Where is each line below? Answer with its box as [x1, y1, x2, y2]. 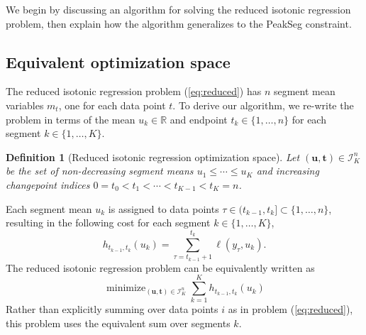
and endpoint [170, 111, 228, 126]
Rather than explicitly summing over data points [6, 302, 218, 317]
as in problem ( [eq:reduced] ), [228, 302, 353, 317]
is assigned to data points [108, 201, 219, 216]
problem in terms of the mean [6, 111, 135, 126]
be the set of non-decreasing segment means [6, 163, 194, 178]
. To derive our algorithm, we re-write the [172, 97, 354, 112]
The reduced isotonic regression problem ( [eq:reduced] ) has [6, 84, 262, 99]
